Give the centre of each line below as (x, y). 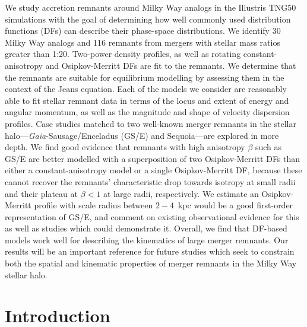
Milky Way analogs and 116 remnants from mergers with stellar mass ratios (143, 42)
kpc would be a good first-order (235, 205)
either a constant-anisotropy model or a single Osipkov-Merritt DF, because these (153, 170)
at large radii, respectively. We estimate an (181, 193)
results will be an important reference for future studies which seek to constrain (150, 251)
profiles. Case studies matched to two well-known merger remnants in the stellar (151, 123)
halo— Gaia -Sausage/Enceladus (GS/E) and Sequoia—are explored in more (142, 135)
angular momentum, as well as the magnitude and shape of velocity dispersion (147, 112)
